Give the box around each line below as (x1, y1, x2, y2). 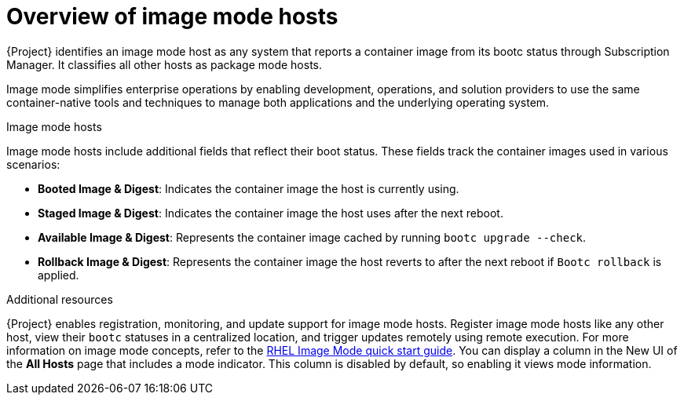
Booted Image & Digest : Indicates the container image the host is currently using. (38, 181, 459, 195)
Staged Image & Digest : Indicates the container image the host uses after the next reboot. (38, 206, 503, 220)
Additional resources (6, 292, 113, 306)
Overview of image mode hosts (6, 3, 338, 30)
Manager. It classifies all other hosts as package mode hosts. (6, 57, 323, 71)
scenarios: (6, 157, 60, 171)
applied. (38, 268, 79, 282)
